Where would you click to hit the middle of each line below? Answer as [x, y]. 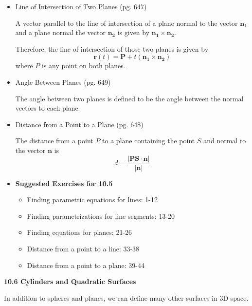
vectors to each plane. [48, 108]
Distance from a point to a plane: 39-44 [86, 265]
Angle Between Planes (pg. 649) [63, 82]
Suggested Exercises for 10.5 [64, 183]
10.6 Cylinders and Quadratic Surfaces [70, 281]
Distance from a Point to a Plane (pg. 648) [79, 124]
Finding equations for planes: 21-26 [80, 232]
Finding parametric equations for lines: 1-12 [92, 200]
